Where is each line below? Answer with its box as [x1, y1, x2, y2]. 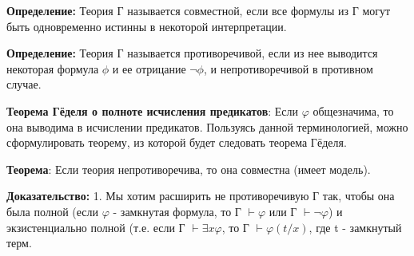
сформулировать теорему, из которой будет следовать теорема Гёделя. [6, 134, 347, 151]
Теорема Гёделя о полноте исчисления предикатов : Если [6, 102, 299, 119]
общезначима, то [312, 102, 394, 119]
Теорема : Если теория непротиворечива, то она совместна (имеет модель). [6, 160, 371, 177]
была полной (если [6, 203, 99, 219]
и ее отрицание [112, 60, 186, 77]
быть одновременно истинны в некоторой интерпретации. [6, 18, 287, 34]
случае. [6, 76, 42, 93]
